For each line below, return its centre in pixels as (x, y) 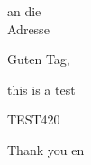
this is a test (41, 89)
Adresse (28, 28)
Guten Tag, (39, 59)
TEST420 (34, 119)
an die (24, 11)
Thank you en (46, 149)
